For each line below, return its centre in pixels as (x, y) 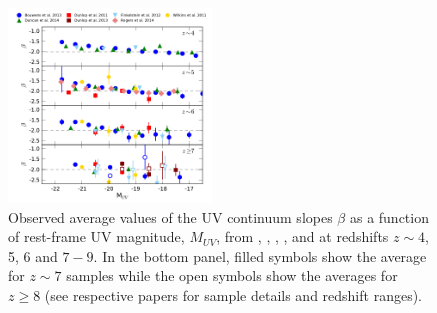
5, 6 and (33, 255)
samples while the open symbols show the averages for (232, 275)
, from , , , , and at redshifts (302, 236)
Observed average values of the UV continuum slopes (170, 216)
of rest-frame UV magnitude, (96, 236)
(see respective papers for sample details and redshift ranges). (233, 294)
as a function (389, 216)
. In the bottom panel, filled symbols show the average (260, 255)
